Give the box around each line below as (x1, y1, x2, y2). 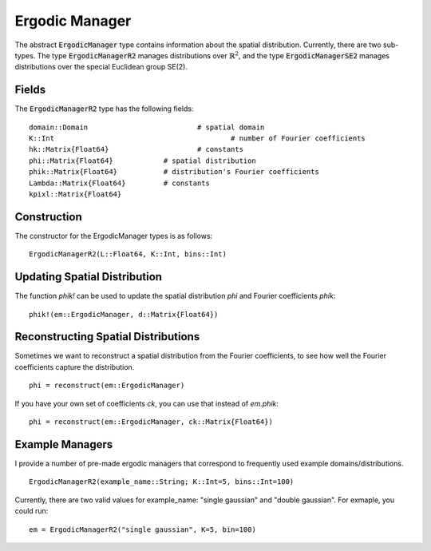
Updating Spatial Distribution (14, 270, 163, 283)
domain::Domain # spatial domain (29, 122, 265, 132)
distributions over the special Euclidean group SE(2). (14, 62, 188, 72)
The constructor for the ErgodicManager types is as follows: (14, 231, 213, 240)
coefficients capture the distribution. (14, 362, 135, 371)
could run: (14, 506, 49, 516)
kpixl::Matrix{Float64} (29, 189, 122, 199)
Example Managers (14, 438, 113, 451)
